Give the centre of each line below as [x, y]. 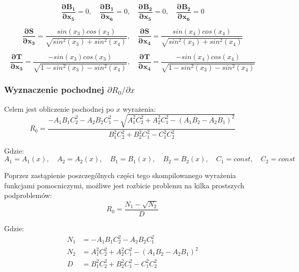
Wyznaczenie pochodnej [54, 90]
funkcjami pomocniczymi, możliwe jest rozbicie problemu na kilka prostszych [124, 185]
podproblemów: [28, 195]
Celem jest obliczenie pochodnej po [59, 108]
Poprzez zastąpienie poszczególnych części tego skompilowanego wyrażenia [120, 175]
